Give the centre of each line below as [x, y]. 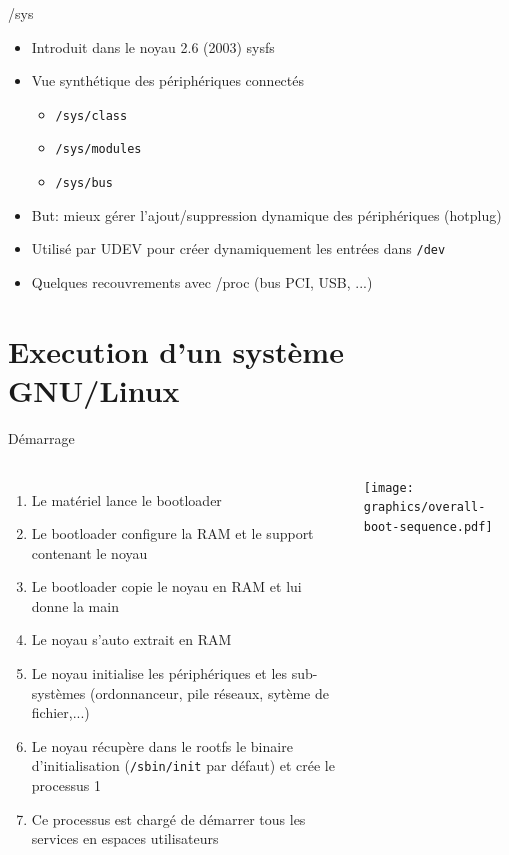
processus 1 [66, 785]
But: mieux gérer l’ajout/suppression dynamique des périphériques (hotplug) [266, 214]
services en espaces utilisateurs [125, 838]
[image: [388, 487]
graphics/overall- [424, 507]
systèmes [58, 692]
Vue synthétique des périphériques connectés [168, 80]
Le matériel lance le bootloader [126, 499]
